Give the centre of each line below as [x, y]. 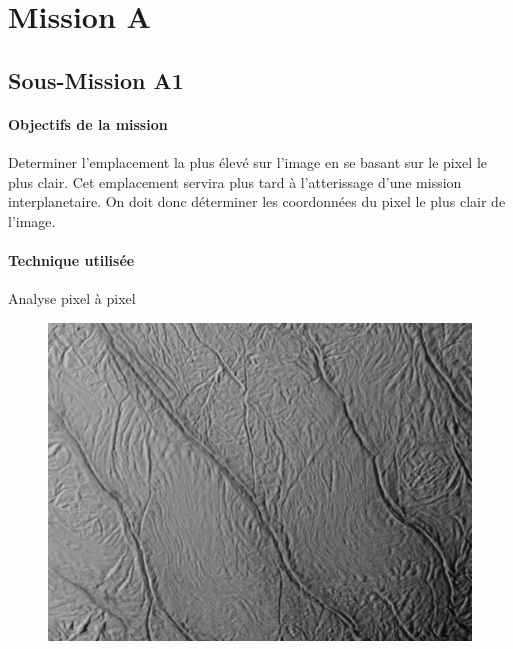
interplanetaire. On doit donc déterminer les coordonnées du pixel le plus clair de [257, 201]
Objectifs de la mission [88, 123]
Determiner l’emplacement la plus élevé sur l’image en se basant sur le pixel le [247, 161]
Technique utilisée [71, 259]
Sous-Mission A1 [96, 79]
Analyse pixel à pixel [72, 298]
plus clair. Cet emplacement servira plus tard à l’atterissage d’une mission [235, 181]
